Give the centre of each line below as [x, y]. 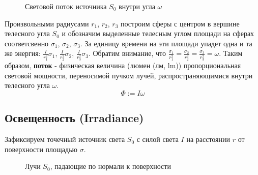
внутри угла [137, 6]
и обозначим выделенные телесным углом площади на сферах [158, 33]
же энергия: [23, 53]
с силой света [157, 139]
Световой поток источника [66, 6]
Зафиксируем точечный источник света [65, 139]
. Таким [231, 53]
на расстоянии [208, 139]
